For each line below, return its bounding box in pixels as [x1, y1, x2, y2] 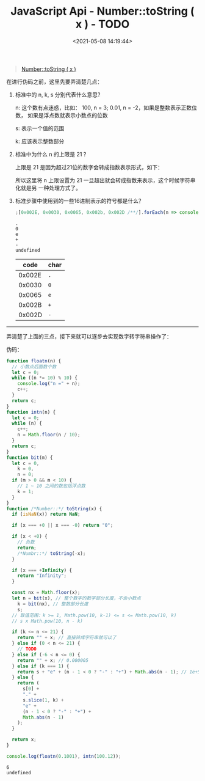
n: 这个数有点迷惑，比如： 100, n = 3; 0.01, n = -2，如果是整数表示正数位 [15, 104, 197, 111]
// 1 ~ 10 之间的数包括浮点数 [17, 483, 86, 490]
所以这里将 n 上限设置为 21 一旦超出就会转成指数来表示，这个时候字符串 [15, 176, 196, 184]
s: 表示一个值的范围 [15, 124, 65, 132]
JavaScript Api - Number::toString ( [10, 4, 195, 18]
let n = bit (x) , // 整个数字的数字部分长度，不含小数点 [12, 595, 142, 601]
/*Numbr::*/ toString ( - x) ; [17, 550, 86, 557]
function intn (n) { [6, 409, 56, 415]
